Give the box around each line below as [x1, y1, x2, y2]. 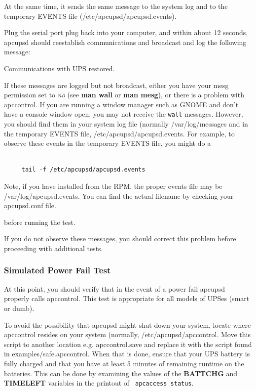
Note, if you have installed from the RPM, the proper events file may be [4, 180, 222, 191]
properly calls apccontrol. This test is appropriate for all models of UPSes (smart [4, 293, 250, 304]
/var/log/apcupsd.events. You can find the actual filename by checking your [4, 190, 234, 201]
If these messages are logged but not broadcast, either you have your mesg [4, 80, 229, 90]
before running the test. [4, 217, 75, 227]
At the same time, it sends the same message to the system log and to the [4, 1, 228, 11]
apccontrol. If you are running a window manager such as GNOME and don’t [4, 99, 239, 109]
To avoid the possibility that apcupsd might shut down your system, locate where [4, 319, 251, 330]
